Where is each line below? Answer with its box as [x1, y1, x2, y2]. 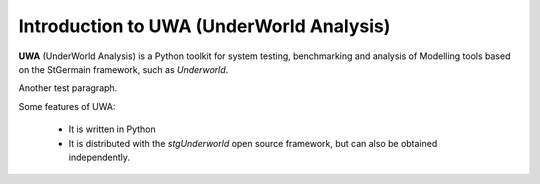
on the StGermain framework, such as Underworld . [18, 63, 229, 75]
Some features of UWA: [18, 100, 116, 112]
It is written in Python [68, 123, 156, 135]
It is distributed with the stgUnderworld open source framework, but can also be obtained [68, 137, 438, 149]
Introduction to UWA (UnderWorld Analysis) [18, 15, 391, 37]
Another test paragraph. [18, 82, 118, 94]
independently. [68, 151, 130, 163]
